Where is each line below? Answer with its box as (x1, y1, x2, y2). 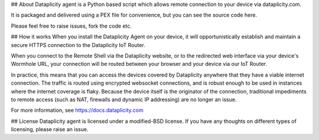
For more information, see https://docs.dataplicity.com (11, 106, 144, 114)
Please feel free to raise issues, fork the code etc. (11, 22, 132, 29)
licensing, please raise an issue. (11, 126, 89, 133)
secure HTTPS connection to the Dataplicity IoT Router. (11, 41, 146, 48)
